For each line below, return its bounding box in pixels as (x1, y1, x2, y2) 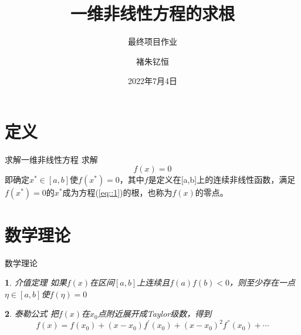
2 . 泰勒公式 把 (5, 307, 59, 320)
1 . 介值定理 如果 (5, 276, 67, 289)
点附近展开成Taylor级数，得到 (97, 307, 212, 320)
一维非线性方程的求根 (70, 1, 235, 25)
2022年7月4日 (128, 75, 177, 87)
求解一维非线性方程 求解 (5, 153, 98, 165)
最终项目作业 (128, 35, 177, 48)
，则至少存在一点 (229, 276, 296, 289)
